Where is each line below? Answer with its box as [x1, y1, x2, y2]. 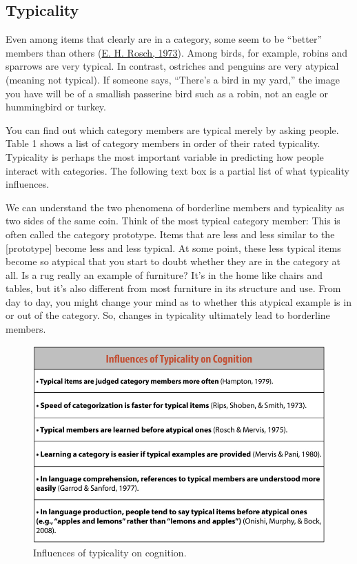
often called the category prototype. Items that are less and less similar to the [6, 226, 335, 241]
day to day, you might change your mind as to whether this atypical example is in [6, 294, 351, 309]
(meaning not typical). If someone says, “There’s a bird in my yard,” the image [6, 72, 340, 86]
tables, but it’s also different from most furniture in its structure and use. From [6, 281, 341, 295]
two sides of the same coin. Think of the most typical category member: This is [6, 213, 340, 228]
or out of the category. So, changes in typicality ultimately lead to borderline [6, 308, 330, 322]
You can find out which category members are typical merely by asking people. [6, 122, 339, 137]
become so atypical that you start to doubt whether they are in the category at [6, 254, 341, 269]
